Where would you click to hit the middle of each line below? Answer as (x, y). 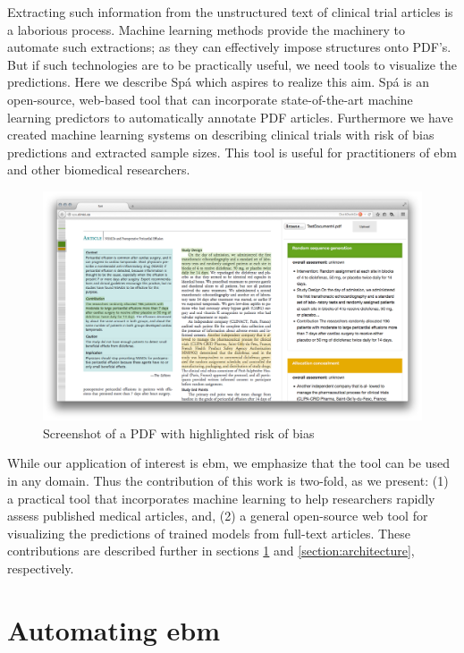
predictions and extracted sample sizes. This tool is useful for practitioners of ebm (232, 152)
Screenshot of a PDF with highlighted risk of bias (179, 433)
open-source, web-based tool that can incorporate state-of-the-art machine (210, 99)
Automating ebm (114, 629)
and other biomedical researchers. (99, 170)
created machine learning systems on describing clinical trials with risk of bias (221, 135)
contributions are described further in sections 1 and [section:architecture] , (211, 551)
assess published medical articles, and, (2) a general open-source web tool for (218, 516)
